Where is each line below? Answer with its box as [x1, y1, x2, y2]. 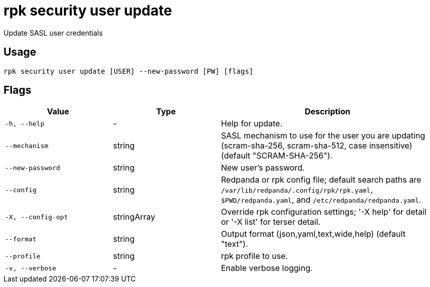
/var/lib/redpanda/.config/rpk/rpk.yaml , [221, 185, 373, 195]
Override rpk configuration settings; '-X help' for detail [221, 207, 426, 217]
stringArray [113, 212, 156, 222]
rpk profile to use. [221, 251, 288, 261]
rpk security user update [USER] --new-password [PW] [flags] [4, 67, 254, 75]
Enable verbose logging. [221, 263, 313, 273]
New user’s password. [221, 163, 305, 173]
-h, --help [5, 119, 45, 127]
